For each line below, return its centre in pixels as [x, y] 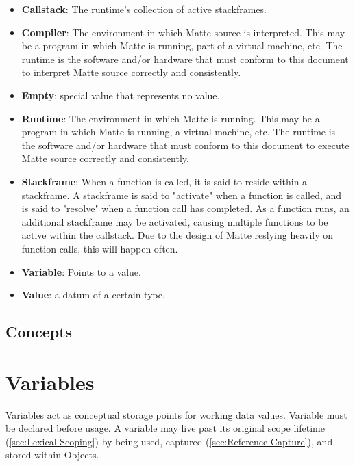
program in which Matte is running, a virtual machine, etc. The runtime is [179, 132]
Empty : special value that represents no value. [121, 95]
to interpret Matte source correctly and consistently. [131, 72]
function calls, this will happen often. [100, 248]
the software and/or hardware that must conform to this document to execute [185, 145]
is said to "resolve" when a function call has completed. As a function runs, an [185, 208]
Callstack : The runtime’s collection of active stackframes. [144, 9]
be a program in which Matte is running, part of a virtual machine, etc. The [182, 46]
